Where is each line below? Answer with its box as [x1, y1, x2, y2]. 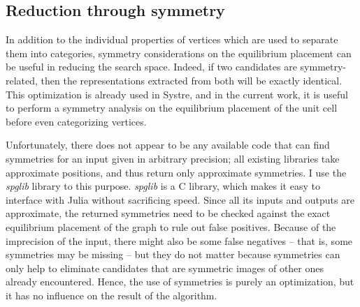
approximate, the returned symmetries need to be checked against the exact [6, 206, 331, 220]
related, [6, 73, 38, 87]
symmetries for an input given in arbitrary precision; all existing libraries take [6, 151, 340, 165]
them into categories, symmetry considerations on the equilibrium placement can [6, 45, 352, 60]
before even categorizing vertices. [6, 114, 147, 128]
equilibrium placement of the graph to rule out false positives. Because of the [6, 219, 336, 234]
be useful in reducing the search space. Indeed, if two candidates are [6, 59, 297, 74]
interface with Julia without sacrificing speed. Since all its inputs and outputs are [6, 192, 354, 207]
